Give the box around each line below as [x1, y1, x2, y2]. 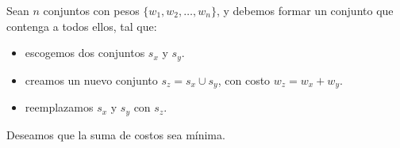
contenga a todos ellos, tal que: [6, 17, 157, 34]
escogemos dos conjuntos [25, 44, 145, 61]
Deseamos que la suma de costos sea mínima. [6, 126, 225, 142]
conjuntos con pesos [43, 2, 140, 18]
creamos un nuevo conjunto [25, 71, 158, 88]
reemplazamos [25, 99, 94, 116]
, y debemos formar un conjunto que [216, 2, 394, 18]
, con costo [217, 71, 271, 88]
